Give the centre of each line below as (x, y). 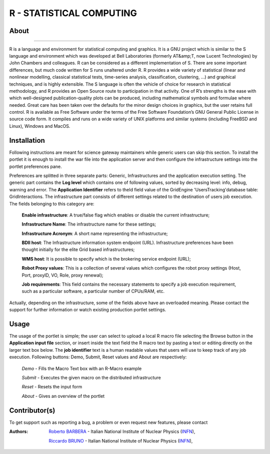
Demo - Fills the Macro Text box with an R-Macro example (82, 368)
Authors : (19, 431)
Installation (27, 140)
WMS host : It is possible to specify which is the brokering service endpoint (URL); (106, 259)
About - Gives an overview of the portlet (63, 396)
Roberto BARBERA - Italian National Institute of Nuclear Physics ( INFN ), (122, 431)
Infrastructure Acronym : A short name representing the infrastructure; (95, 234)
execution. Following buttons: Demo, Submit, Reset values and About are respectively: (98, 357)
